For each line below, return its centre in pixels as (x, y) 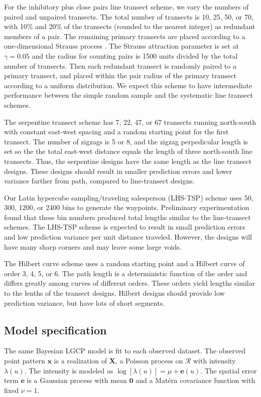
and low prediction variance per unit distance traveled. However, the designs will (128, 237)
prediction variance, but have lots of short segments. (85, 303)
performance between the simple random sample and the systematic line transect (128, 95)
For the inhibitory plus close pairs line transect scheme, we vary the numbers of (126, 7)
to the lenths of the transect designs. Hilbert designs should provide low (114, 293)
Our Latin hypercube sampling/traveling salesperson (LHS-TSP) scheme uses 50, (129, 197)
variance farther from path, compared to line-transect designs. (99, 181)
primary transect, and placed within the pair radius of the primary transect (120, 75)
